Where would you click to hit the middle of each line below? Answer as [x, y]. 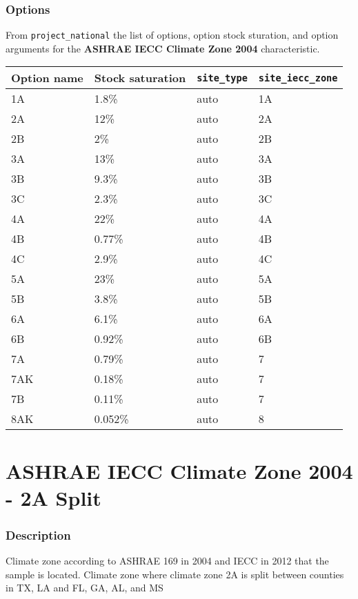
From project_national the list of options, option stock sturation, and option [172, 35]
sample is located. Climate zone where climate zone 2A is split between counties [175, 574]
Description [38, 534]
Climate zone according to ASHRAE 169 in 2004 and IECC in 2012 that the [167, 561]
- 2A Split [53, 497]
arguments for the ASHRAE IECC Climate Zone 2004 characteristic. [163, 48]
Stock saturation [140, 78]
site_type [222, 78]
